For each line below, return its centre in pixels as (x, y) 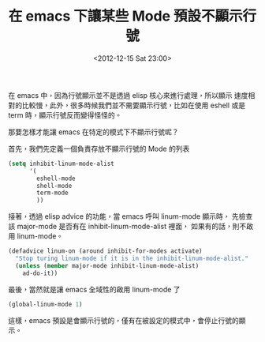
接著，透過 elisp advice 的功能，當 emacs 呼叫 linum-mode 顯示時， (119, 216)
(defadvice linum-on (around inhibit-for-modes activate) (105, 251)
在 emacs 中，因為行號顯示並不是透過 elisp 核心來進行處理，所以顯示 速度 (128, 95)
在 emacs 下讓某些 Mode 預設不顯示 (125, 16)
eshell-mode (56, 179)
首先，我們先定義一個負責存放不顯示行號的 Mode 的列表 (99, 148)
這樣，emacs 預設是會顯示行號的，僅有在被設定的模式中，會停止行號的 (123, 320)
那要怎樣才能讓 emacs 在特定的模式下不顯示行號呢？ (93, 132)
